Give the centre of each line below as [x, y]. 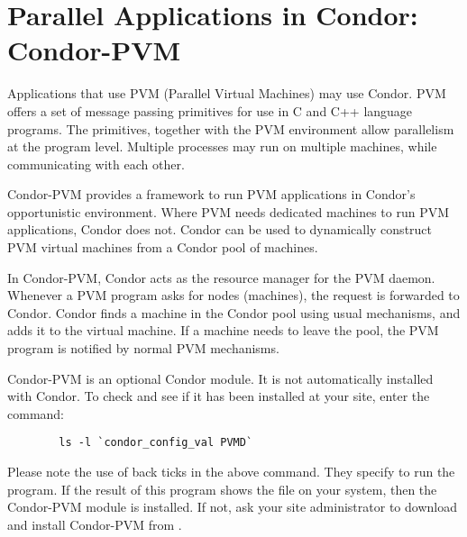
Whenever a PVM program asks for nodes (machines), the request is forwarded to [233, 295]
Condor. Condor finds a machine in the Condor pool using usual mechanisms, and [234, 312]
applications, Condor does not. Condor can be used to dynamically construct [220, 229]
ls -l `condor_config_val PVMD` [156, 443]
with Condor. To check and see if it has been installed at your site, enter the [219, 396]
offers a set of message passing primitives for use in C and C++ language [210, 110]
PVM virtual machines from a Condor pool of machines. [163, 247]
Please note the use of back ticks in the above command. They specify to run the [231, 472]
